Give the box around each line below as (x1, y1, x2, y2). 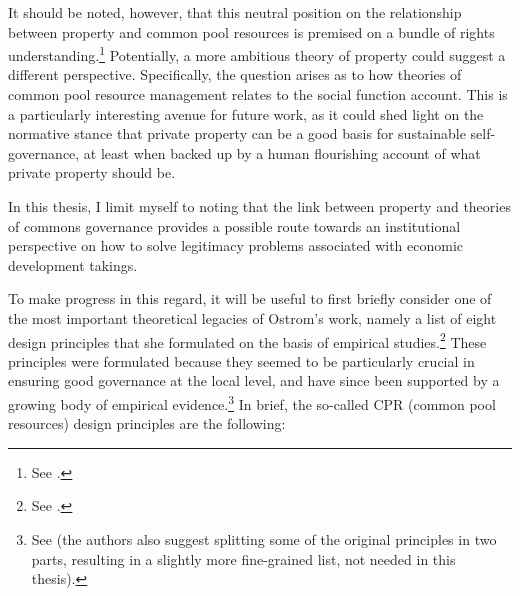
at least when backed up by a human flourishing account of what (83, 142, 481, 163)
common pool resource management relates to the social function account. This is (8, 84, 508, 105)
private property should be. (8, 162, 176, 183)
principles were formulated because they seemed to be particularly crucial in (8, 350, 475, 371)
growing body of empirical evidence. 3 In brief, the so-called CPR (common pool (8, 391, 496, 414)
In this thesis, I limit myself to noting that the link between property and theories (8, 196, 511, 216)
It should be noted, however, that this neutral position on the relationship (8, 2, 462, 22)
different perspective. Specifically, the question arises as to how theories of (8, 64, 462, 85)
